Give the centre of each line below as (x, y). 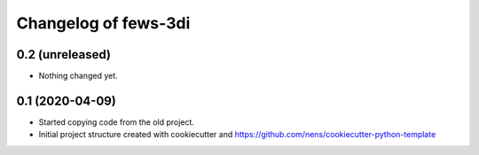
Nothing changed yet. (79, 76)
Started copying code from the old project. (117, 122)
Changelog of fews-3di (103, 23)
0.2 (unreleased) (63, 54)
